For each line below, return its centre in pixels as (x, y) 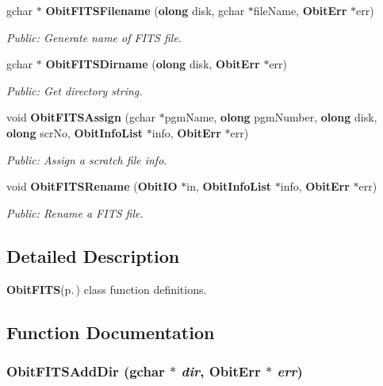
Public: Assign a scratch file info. (87, 159)
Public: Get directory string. (75, 90)
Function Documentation (111, 332)
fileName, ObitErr (300, 10)
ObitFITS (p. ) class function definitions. (107, 289)
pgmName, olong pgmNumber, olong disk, (271, 117)
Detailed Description (93, 255)
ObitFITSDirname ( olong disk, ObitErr (153, 64)
